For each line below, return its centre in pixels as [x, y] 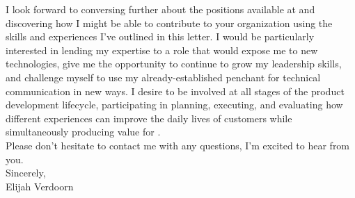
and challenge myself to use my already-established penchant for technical [163, 77]
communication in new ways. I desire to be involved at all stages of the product [175, 91]
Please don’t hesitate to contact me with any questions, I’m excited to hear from [178, 145]
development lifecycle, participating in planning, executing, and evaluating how [174, 105]
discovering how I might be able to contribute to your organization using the [169, 23]
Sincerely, [26, 173]
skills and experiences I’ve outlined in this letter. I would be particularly [160, 36]
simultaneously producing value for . [83, 132]
